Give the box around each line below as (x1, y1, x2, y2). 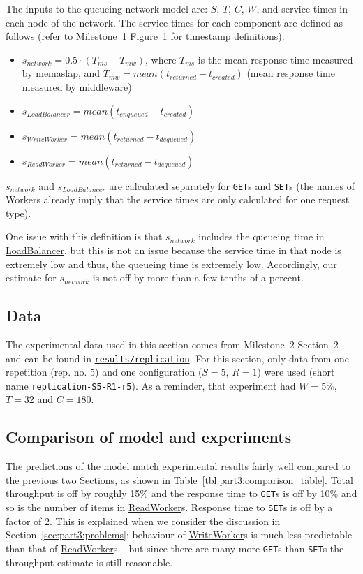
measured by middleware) (22, 79, 132, 94)
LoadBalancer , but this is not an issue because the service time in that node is (6, 243, 341, 257)
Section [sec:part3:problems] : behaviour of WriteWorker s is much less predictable (6, 527, 353, 542)
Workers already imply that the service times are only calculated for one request (6, 192, 350, 207)
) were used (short (257, 365, 335, 379)
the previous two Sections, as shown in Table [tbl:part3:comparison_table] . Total (6, 472, 353, 487)
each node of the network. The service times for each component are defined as (6, 15, 343, 29)
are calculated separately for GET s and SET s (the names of (109, 178, 355, 193)
